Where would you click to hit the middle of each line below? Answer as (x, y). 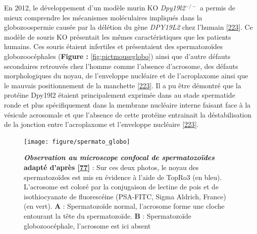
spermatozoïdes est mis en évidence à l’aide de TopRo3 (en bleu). (123, 177)
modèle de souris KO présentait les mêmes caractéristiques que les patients (118, 36)
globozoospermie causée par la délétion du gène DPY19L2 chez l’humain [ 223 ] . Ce (128, 27)
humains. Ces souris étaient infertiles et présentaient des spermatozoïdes (113, 46)
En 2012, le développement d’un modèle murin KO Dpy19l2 (95, 7)
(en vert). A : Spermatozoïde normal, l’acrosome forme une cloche (124, 206)
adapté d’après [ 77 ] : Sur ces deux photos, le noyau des (111, 167)
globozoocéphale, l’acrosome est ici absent (87, 225)
